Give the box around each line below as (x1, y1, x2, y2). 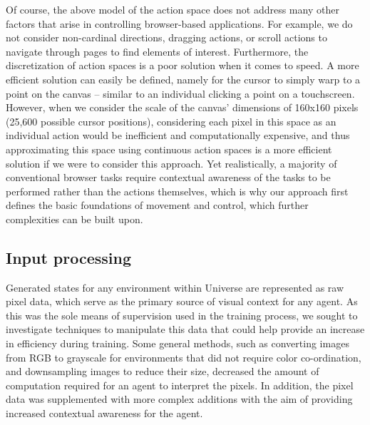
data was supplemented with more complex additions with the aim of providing (6, 391, 353, 406)
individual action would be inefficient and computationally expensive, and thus (6, 128, 350, 143)
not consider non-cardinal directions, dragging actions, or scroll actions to (6, 30, 327, 45)
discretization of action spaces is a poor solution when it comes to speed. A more (6, 58, 359, 73)
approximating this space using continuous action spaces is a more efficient (6, 141, 332, 156)
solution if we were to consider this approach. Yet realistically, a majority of (6, 155, 337, 170)
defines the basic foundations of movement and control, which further (6, 198, 309, 212)
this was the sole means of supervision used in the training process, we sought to (6, 307, 358, 322)
